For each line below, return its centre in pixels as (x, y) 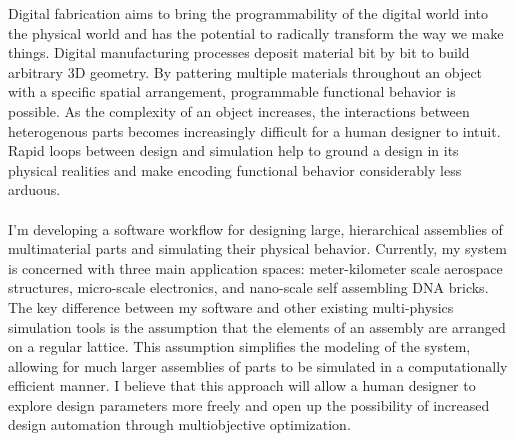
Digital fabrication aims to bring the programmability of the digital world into (248, 13)
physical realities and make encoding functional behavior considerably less (235, 169)
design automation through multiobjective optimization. (179, 424)
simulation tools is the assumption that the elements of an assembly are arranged (257, 326)
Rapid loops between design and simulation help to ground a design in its (233, 150)
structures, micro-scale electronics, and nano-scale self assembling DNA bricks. (248, 287)
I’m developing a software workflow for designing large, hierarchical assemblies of (255, 228)
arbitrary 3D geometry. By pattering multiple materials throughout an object (245, 71)
